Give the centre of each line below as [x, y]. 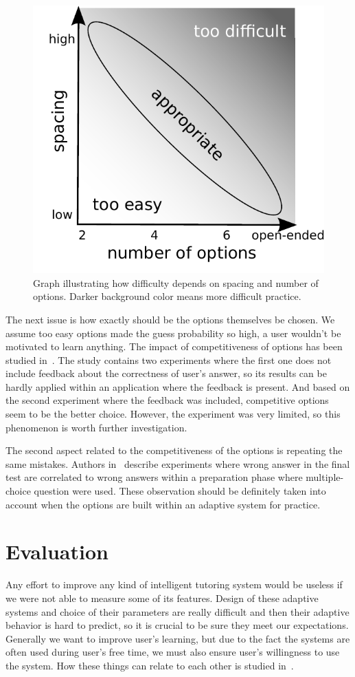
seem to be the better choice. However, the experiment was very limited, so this [173, 414]
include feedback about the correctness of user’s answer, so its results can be [166, 373]
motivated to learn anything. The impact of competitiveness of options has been [174, 346]
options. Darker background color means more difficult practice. [167, 296]
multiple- [325, 477]
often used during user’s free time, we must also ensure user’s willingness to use [173, 652]
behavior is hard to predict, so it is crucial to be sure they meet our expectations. [177, 625]
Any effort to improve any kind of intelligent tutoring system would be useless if [174, 584]
